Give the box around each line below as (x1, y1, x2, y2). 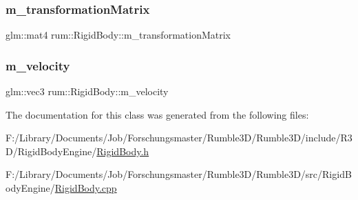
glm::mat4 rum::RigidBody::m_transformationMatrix (6, 28, 231, 42)
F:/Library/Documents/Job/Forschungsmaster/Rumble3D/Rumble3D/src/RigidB (6, 167, 352, 181)
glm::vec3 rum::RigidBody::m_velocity (6, 84, 169, 99)
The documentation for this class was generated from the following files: (6, 107, 309, 121)
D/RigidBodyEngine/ (6, 143, 97, 158)
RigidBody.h (96, 143, 149, 158)
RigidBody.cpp (54, 181, 117, 194)
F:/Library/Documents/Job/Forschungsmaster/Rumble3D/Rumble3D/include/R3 (6, 130, 352, 145)
